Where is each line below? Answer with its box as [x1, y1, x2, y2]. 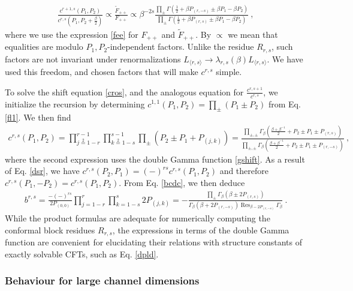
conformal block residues [5, 223, 95, 236]
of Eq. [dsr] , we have [5, 164, 80, 177]
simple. [216, 65, 242, 78]
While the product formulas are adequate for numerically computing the [5, 212, 270, 224]
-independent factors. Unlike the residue [107, 40, 254, 53]
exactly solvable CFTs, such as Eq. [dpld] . [5, 247, 159, 260]
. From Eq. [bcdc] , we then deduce [119, 176, 245, 188]
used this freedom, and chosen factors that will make [5, 65, 198, 78]
